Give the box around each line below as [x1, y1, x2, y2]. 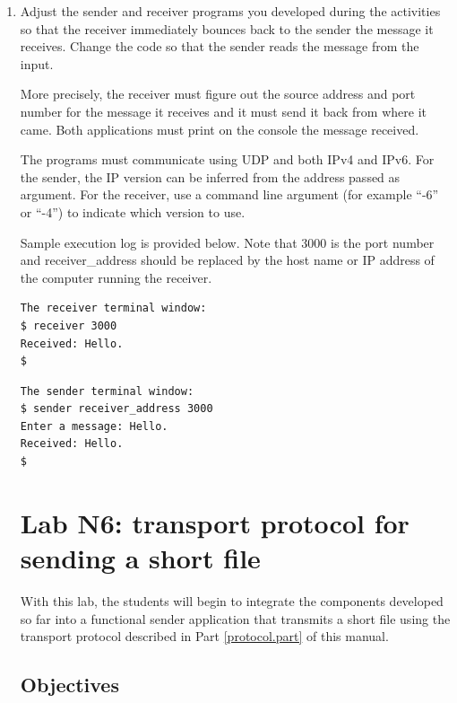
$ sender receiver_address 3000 [20, 402, 213, 416]
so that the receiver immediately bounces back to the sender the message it [20, 19, 434, 38]
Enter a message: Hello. [20, 419, 168, 433]
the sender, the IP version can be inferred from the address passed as [20, 167, 401, 186]
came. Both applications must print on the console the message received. [20, 119, 419, 138]
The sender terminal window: [20, 384, 194, 398]
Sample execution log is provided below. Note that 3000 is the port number [20, 233, 435, 251]
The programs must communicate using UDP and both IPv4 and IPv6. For [20, 150, 435, 169]
